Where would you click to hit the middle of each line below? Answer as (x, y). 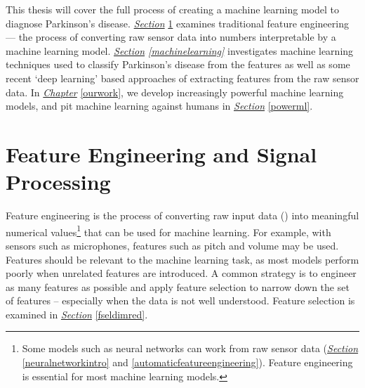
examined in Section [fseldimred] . (77, 314)
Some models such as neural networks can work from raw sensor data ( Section (190, 348)
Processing (58, 182)
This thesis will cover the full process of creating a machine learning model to (172, 9)
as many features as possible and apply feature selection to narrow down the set (178, 286)
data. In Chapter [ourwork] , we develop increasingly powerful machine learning (175, 92)
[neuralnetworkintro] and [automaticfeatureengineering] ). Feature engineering (187, 362)
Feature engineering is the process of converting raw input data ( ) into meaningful (182, 215)
